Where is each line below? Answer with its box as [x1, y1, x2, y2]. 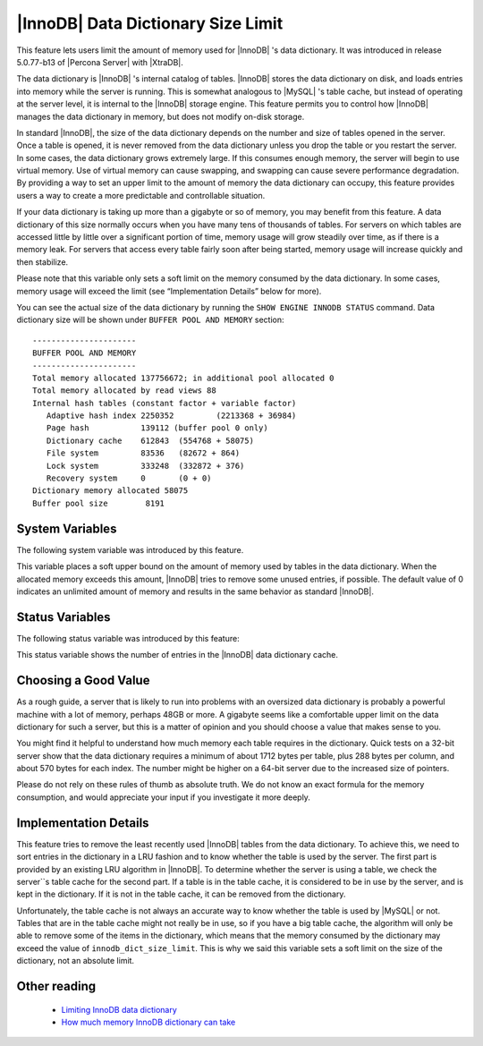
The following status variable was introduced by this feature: [16, 633, 241, 643]
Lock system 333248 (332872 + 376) [46, 461, 245, 471]
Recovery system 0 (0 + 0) [46, 473, 212, 483]
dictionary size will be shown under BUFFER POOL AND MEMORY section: [16, 314, 284, 326]
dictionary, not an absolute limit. [16, 956, 134, 966]
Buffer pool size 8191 [32, 497, 165, 508]
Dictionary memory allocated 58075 [32, 486, 189, 496]
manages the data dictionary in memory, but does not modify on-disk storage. [16, 111, 305, 122]
